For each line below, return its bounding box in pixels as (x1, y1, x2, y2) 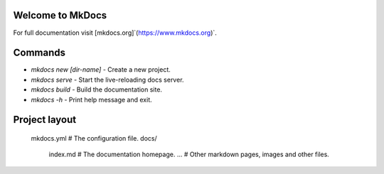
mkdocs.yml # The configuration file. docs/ (31, 134, 158, 142)
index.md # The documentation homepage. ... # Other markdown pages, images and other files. (48, 150, 330, 159)
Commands (13, 47, 66, 59)
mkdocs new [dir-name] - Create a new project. (31, 65, 171, 74)
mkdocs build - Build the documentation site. (31, 85, 163, 94)
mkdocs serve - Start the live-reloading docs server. (31, 75, 184, 84)
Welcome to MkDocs (13, 9, 107, 21)
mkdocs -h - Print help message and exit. (31, 95, 152, 104)
